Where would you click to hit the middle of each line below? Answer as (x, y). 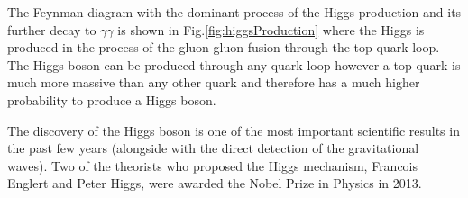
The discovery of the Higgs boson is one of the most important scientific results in (234, 130)
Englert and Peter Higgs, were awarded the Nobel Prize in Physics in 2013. (215, 183)
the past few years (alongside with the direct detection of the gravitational (213, 148)
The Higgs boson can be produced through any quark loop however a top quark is (234, 64)
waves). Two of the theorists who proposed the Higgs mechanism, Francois (213, 165)
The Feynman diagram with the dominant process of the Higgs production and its (234, 12)
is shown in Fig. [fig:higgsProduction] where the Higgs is (271, 29)
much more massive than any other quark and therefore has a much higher (214, 82)
